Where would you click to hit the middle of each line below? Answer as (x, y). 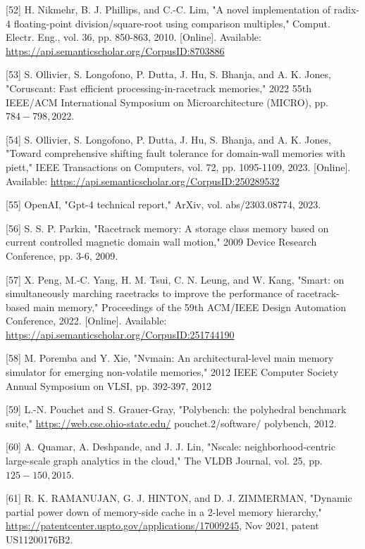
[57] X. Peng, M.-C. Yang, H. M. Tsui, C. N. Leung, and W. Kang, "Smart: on (175, 279)
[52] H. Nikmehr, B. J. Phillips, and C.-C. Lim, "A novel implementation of (168, 9)
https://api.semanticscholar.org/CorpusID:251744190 (120, 334)
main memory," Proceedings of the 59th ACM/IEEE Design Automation (189, 307)
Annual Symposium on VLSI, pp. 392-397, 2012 (109, 385)
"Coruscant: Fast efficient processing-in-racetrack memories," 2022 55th (159, 88)
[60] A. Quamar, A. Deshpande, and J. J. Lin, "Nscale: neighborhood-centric (171, 447)
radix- (347, 9)
